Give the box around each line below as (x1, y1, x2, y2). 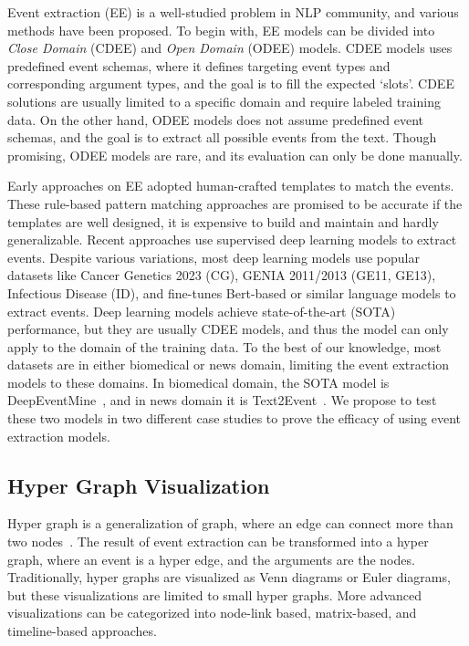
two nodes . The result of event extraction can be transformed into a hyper (7, 532, 429, 551)
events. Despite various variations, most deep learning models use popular (7, 247, 420, 266)
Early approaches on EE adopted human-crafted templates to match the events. (7, 176, 454, 195)
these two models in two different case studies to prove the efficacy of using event (7, 409, 462, 428)
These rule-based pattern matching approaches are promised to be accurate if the (7, 193, 463, 213)
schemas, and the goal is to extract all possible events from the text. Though (7, 128, 437, 147)
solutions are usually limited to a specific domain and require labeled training (7, 91, 441, 110)
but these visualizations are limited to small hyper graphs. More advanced (7, 585, 422, 604)
